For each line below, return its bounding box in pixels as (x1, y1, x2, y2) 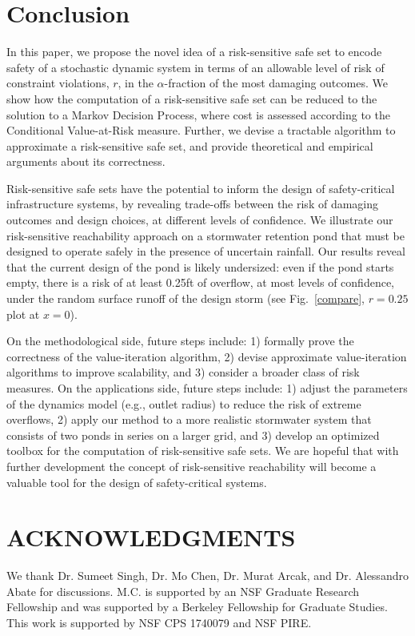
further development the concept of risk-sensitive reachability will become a (6, 457, 377, 474)
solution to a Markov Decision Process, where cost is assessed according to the (6, 106, 390, 123)
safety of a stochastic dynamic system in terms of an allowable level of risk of (6, 58, 385, 75)
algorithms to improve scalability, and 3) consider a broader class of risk (6, 364, 360, 380)
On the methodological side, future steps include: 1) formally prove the (6, 332, 354, 349)
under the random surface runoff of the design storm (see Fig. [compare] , (6, 290, 365, 307)
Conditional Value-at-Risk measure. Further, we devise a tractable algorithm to (6, 122, 396, 139)
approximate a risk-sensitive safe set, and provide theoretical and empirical (6, 137, 373, 154)
